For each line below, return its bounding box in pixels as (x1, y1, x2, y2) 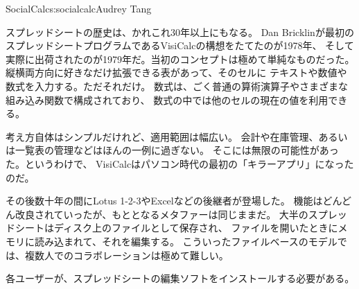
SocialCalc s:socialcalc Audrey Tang (6, 1, 152, 15)
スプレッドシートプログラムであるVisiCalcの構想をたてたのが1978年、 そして (6, 38, 354, 53)
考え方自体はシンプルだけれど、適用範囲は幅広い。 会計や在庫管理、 (6, 129, 319, 143)
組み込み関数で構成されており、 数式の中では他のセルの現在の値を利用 (6, 92, 329, 107)
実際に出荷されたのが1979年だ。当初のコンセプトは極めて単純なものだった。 (6, 51, 355, 66)
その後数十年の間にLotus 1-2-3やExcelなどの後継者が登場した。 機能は (6, 193, 323, 208)
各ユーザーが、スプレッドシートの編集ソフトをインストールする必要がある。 (6, 271, 355, 286)
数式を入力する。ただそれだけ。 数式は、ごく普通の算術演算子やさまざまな (6, 78, 348, 93)
